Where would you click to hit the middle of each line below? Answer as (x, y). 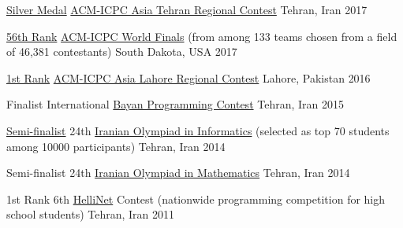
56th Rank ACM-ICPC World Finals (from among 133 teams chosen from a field (202, 36)
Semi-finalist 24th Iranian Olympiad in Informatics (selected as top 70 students (198, 130)
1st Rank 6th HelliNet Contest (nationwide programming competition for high (196, 199)
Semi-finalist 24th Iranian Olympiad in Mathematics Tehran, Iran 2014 (178, 173)
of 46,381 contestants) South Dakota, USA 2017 (122, 51)
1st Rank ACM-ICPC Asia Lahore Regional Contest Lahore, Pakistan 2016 (188, 77)
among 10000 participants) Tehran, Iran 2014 (116, 146)
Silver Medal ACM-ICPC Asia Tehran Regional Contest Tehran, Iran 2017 (187, 9)
